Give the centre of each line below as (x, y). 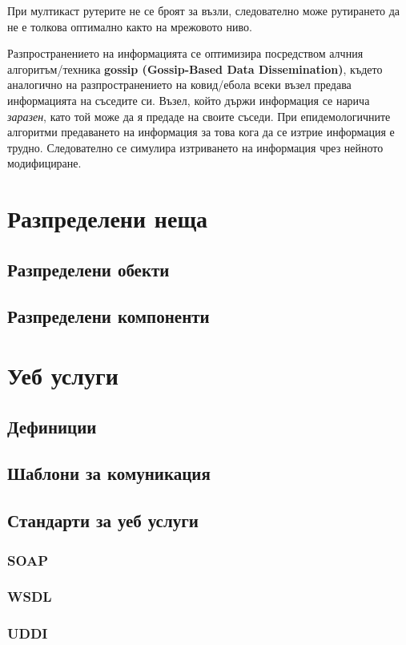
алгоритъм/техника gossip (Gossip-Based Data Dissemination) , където (195, 69)
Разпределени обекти (88, 269)
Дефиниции (52, 426)
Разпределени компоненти (109, 316)
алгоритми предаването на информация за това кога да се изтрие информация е (201, 132)
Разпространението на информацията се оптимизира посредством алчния (185, 53)
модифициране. (44, 163)
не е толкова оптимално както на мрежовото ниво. (130, 26)
